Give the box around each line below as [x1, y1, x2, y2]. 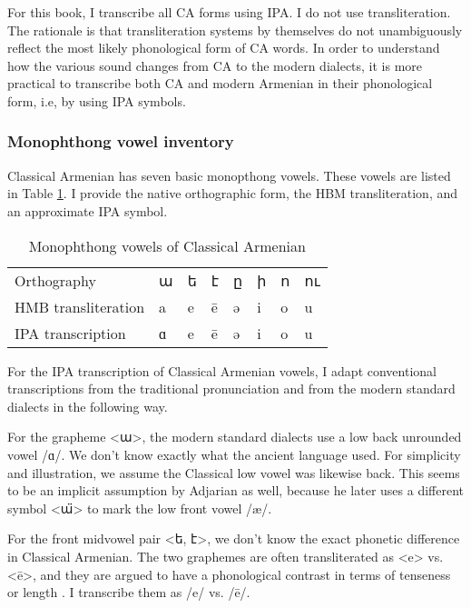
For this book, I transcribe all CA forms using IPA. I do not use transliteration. [7, 3, 451, 21]
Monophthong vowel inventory [7, 130, 234, 153]
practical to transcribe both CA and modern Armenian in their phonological [7, 74, 433, 93]
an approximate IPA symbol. [7, 201, 168, 220]
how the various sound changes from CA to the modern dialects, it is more [7, 55, 423, 75]
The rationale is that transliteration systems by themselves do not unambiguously [7, 20, 463, 39]
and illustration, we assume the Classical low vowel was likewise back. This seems [7, 463, 460, 482]
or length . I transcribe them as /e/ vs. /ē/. [7, 583, 250, 602]
